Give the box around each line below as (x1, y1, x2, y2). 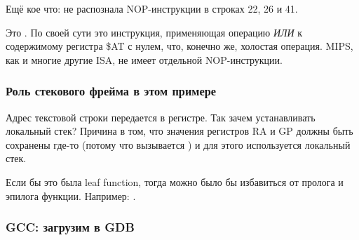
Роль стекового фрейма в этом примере (6, 82, 217, 100)
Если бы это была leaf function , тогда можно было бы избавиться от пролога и (6, 174, 344, 189)
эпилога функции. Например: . (6, 188, 136, 203)
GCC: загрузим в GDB (6, 218, 135, 236)
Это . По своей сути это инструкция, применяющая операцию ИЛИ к (6, 25, 303, 39)
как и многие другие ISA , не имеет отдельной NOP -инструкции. (6, 52, 283, 67)
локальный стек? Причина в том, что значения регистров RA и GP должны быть (6, 124, 353, 138)
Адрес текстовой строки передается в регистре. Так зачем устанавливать (6, 109, 316, 124)
